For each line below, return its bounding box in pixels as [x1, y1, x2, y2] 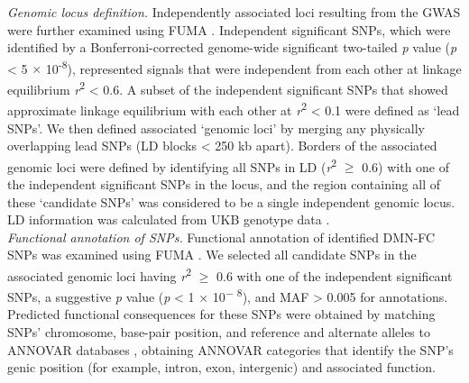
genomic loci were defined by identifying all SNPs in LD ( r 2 [7, 154, 337, 176]
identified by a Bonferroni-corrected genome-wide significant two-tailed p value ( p [7, 38, 457, 57]
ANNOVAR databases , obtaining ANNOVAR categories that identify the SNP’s [7, 340, 454, 359]
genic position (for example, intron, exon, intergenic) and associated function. [7, 358, 436, 377]
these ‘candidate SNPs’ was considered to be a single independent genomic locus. [7, 192, 455, 211]
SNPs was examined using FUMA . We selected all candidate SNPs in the [7, 245, 417, 264]
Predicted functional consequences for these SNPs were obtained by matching [7, 305, 436, 324]
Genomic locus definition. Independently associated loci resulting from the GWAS [7, 3, 461, 21]
